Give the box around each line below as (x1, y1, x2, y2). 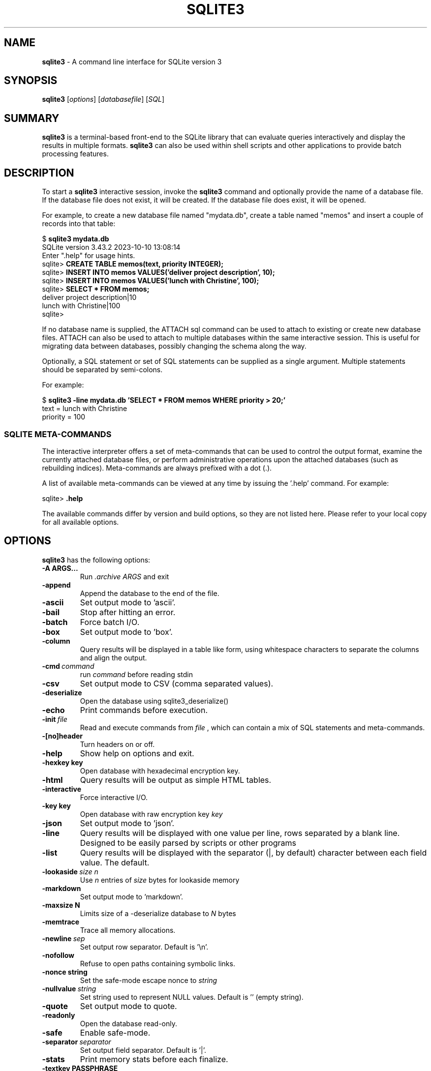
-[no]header (42, 731, 83, 740)
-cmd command (42, 661, 94, 670)
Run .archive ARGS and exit (80, 572, 169, 581)
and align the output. (80, 653, 147, 662)
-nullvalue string (42, 984, 96, 993)
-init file (42, 714, 67, 723)
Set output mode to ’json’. (80, 818, 175, 828)
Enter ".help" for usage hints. (42, 251, 135, 260)
